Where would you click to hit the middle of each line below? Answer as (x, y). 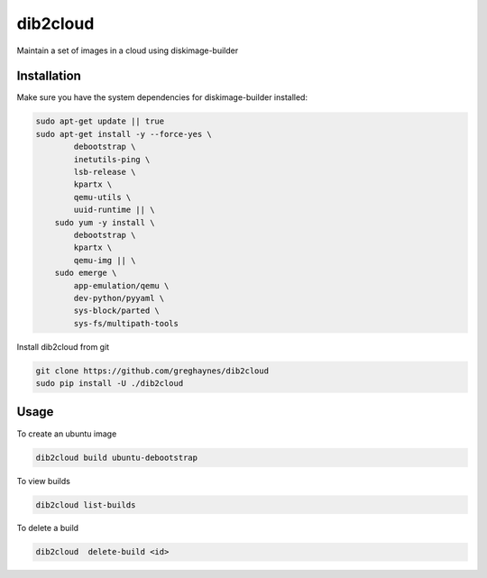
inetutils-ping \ (112, 159)
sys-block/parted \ (116, 311)
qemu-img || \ (105, 260)
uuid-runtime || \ (114, 210)
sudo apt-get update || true (100, 121)
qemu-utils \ (102, 197)
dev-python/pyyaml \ (119, 298)
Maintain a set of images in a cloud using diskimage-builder (128, 50)
